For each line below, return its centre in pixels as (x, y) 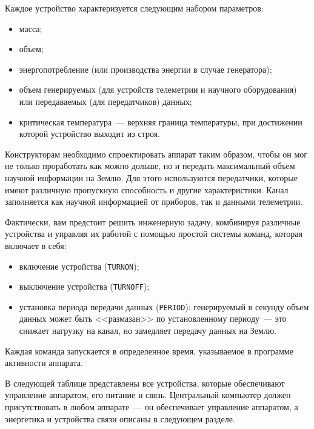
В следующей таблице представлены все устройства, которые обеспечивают (145, 383)
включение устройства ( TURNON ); (79, 266)
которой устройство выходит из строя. (90, 134)
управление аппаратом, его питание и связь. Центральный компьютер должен (148, 395)
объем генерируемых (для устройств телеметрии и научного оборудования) (158, 89)
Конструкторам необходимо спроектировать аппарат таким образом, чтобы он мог (156, 154)
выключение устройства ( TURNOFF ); (84, 286)
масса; (31, 28)
